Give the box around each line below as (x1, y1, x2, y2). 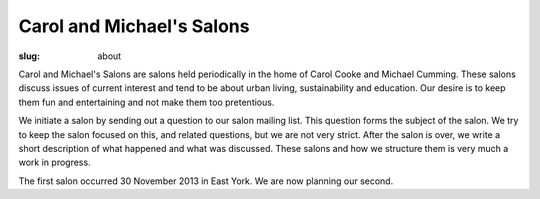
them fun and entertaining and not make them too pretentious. (18, 96, 275, 108)
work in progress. (18, 156, 91, 169)
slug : (18, 50, 40, 62)
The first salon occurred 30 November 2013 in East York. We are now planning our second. (18, 175, 394, 187)
